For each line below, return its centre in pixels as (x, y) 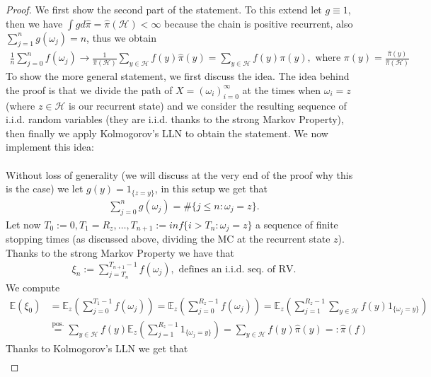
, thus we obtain (121, 37)
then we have (34, 23)
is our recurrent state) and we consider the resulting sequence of (208, 105)
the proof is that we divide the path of (89, 89)
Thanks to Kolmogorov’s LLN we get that (97, 348)
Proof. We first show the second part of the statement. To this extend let (164, 9)
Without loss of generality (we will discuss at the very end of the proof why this (179, 174)
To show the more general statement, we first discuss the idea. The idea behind (178, 76)
